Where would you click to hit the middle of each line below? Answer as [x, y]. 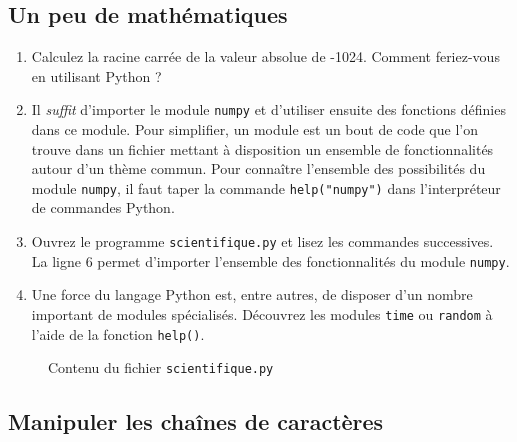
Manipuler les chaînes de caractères [196, 421]
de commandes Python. [103, 207]
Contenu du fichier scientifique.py [161, 367]
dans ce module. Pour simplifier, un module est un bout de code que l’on [254, 129]
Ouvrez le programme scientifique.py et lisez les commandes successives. [262, 241]
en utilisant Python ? [96, 75]
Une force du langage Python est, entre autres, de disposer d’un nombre [252, 294]
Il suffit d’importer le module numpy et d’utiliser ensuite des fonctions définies [268, 109]
